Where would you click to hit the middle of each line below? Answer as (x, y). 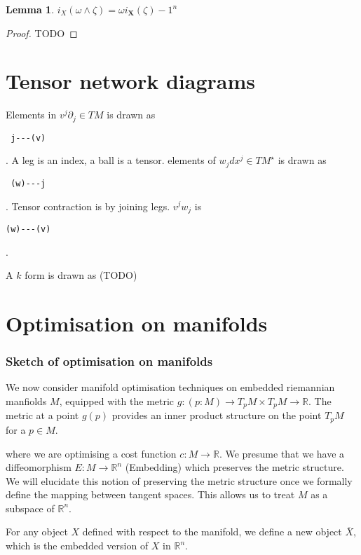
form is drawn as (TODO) (81, 275)
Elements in (31, 115)
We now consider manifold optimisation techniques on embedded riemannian (170, 387)
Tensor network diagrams (130, 81)
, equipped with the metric (117, 401)
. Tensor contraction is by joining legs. (88, 206)
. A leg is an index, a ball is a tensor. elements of (111, 160)
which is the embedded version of (77, 546)
